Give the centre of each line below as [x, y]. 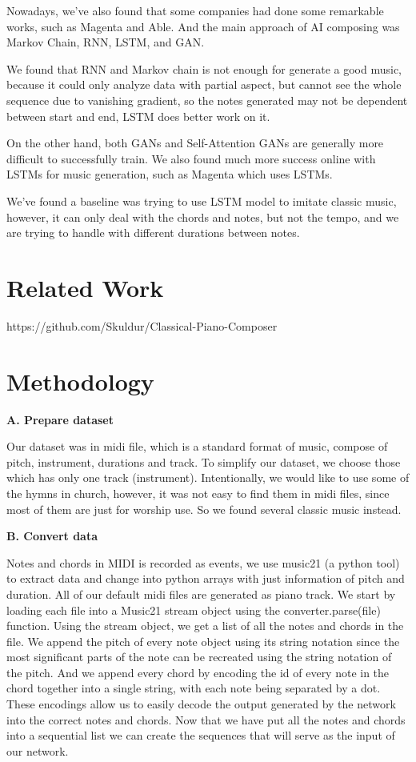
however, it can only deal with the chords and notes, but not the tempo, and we [203, 217]
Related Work [85, 287]
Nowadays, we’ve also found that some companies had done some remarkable [195, 10]
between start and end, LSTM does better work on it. [138, 116]
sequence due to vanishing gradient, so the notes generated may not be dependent [207, 100]
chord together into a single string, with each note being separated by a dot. [194, 688]
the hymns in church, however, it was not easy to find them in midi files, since [198, 493]
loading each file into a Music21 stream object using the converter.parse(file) [194, 610]
